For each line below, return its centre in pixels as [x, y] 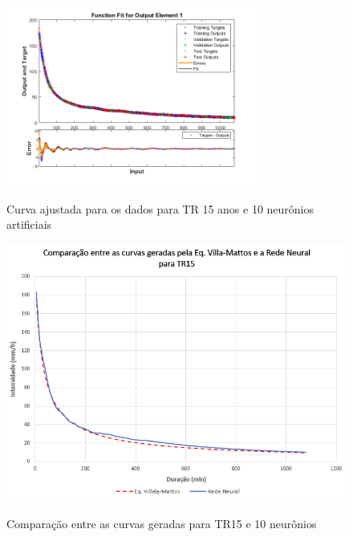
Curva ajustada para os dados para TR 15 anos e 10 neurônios [160, 208]
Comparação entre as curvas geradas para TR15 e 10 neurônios [162, 523]
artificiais [29, 224]
